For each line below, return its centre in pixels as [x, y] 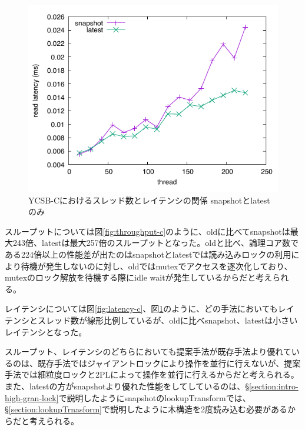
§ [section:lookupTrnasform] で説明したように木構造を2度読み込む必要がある [146, 409]
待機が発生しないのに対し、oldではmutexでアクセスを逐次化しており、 [157, 266]
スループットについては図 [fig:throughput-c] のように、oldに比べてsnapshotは [147, 231]
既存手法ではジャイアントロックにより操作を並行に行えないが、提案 [169, 363]
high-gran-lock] [32, 397]
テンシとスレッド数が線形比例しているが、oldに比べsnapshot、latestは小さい [151, 320]
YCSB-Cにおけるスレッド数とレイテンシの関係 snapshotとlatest [149, 200]
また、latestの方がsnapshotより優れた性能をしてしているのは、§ [127, 386]
